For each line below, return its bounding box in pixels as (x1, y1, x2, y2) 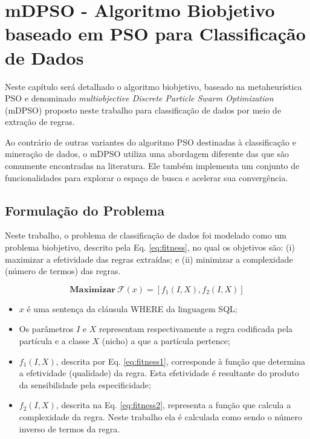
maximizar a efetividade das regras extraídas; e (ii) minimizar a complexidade (5, 252, 293, 265)
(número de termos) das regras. (5, 264, 121, 277)
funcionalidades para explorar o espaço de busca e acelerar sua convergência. (5, 171, 288, 184)
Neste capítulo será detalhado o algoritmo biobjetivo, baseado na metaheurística (5, 80, 302, 92)
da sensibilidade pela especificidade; (19, 378, 151, 391)
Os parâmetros (19, 322, 74, 335)
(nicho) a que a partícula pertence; (102, 335, 230, 347)
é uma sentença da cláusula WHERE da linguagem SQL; (27, 302, 237, 315)
